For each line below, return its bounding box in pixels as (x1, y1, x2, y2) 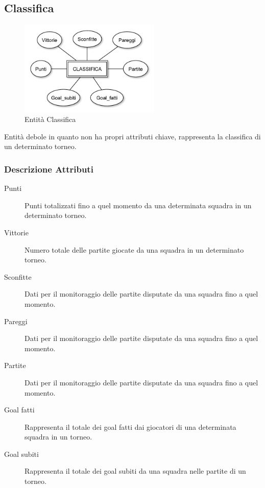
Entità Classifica (25, 114, 76, 125)
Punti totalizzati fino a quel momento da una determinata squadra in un (25, 200, 252, 210)
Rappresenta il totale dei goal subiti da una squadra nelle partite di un (25, 466, 246, 476)
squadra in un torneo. (25, 431, 92, 442)
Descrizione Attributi (4, 162, 93, 175)
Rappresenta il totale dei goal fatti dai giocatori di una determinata (25, 421, 236, 432)
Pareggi (4, 315, 28, 326)
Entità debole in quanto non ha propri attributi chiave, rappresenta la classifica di (4, 131, 261, 141)
